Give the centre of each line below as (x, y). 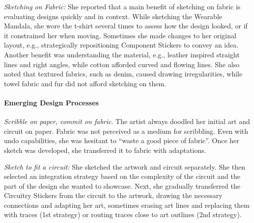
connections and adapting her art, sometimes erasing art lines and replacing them (127, 205)
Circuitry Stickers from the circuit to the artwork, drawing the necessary (113, 195)
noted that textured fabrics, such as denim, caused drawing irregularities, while (123, 74)
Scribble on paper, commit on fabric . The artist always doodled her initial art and (127, 121)
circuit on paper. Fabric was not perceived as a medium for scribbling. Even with (126, 131)
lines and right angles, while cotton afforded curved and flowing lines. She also (122, 64)
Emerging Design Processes (51, 102)
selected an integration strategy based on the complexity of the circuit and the (122, 176)
